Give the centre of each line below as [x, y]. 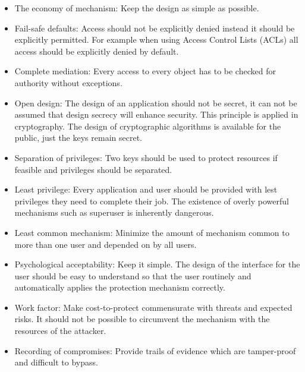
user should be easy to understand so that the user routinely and [133, 275]
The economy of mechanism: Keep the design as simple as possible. [137, 8]
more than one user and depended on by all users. [106, 244]
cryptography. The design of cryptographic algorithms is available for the [148, 126]
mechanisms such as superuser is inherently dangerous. [114, 212]
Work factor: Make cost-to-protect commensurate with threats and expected [153, 307]
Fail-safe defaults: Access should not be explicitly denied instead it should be [155, 28]
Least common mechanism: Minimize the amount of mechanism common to [152, 232]
